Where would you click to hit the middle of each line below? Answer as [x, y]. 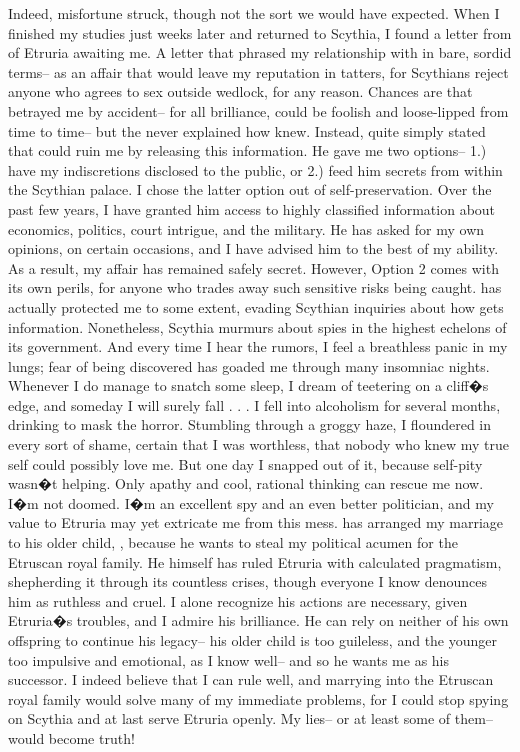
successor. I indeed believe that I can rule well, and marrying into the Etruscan [251, 679]
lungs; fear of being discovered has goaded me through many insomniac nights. [249, 365]
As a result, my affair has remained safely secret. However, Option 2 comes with [253, 267]
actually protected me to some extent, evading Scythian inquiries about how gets [256, 306]
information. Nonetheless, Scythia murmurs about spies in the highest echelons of [257, 326]
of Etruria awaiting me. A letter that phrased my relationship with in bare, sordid [260, 52]
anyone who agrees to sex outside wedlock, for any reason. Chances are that [240, 91]
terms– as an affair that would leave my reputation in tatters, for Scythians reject [258, 71]
